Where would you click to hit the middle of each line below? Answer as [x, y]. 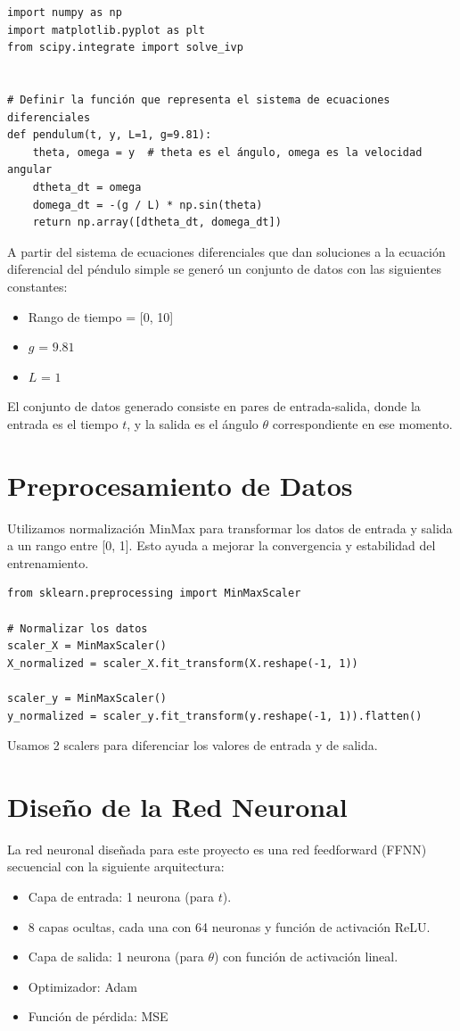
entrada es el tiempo [63, 423]
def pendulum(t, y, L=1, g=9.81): [110, 135]
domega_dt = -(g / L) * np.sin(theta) [148, 205]
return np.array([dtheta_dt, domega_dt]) [157, 223]
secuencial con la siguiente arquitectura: [116, 866]
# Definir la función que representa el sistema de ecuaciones [199, 99]
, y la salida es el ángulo [193, 423]
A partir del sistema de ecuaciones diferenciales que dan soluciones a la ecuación [226, 251]
